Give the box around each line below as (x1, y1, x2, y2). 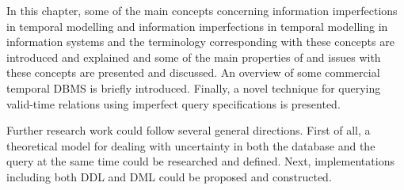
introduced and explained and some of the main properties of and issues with (6, 48, 381, 65)
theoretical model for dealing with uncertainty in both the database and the (6, 137, 375, 154)
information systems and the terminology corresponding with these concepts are (6, 33, 394, 50)
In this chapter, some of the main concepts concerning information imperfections (6, 2, 398, 18)
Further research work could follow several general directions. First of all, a (6, 122, 371, 139)
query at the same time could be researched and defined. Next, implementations (6, 153, 394, 169)
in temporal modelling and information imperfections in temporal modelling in (6, 17, 388, 34)
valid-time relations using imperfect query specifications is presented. (6, 95, 341, 112)
